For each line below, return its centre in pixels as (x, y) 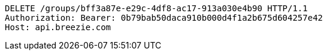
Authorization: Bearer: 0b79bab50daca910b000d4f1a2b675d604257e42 (164, 18)
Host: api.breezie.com (58, 27)
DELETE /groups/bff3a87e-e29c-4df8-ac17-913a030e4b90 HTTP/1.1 (156, 8)
